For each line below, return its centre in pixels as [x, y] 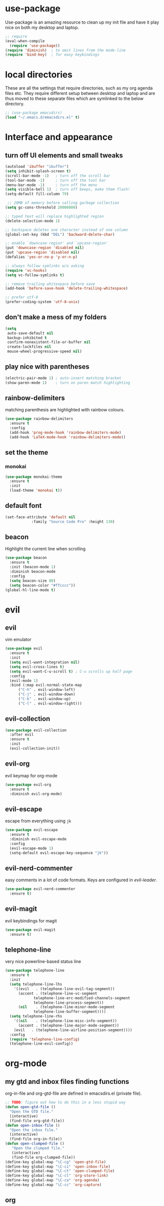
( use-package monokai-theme [34, 477]
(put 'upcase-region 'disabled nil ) [42, 252]
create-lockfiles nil [29, 347]
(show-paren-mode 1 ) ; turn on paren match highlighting [68, 383]
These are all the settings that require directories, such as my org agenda [79, 88]
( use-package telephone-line [35, 971]
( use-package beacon [26, 558]
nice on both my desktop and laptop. [42, 27]
